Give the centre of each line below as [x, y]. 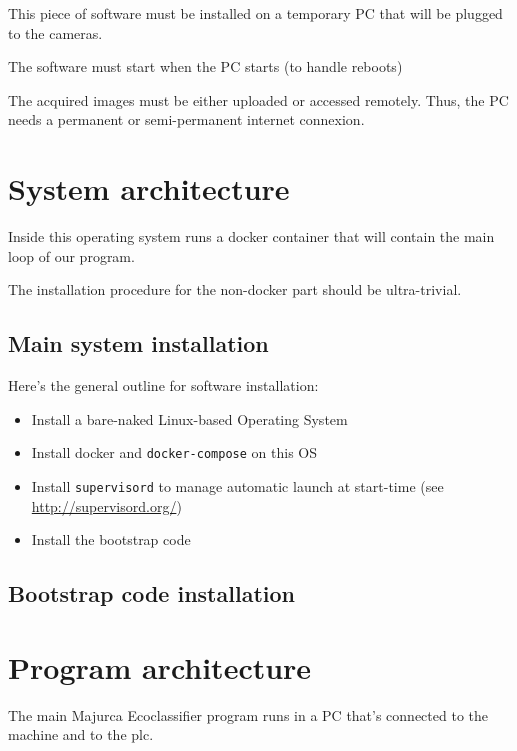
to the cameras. [55, 32]
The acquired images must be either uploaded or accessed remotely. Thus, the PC [258, 99]
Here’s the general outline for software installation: [163, 385]
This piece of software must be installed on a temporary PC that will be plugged [255, 13]
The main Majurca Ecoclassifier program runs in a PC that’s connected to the [248, 714]
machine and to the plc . [81, 734]
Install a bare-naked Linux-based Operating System [189, 418]
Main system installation [138, 343]
